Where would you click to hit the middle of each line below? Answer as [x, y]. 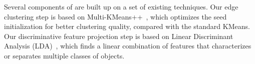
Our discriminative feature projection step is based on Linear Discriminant [119, 36]
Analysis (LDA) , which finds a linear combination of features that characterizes [128, 46]
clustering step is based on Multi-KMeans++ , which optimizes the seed [115, 16]
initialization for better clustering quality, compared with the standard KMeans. [127, 26]
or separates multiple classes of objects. [64, 55]
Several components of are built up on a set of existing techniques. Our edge [121, 6]
